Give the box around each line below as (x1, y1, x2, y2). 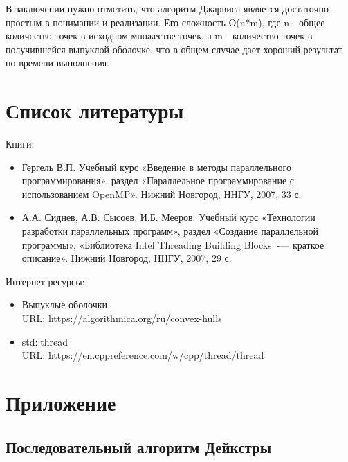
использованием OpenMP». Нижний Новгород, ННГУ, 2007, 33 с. (21, 186, 302, 201)
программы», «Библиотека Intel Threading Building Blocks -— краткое (21, 237, 324, 251)
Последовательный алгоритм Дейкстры (6, 436, 272, 457)
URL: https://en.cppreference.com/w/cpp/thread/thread (21, 348, 264, 362)
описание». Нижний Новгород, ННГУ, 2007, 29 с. (21, 251, 232, 265)
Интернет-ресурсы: (6, 274, 85, 288)
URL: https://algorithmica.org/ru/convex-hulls (21, 311, 222, 326)
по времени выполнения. (6, 55, 110, 70)
